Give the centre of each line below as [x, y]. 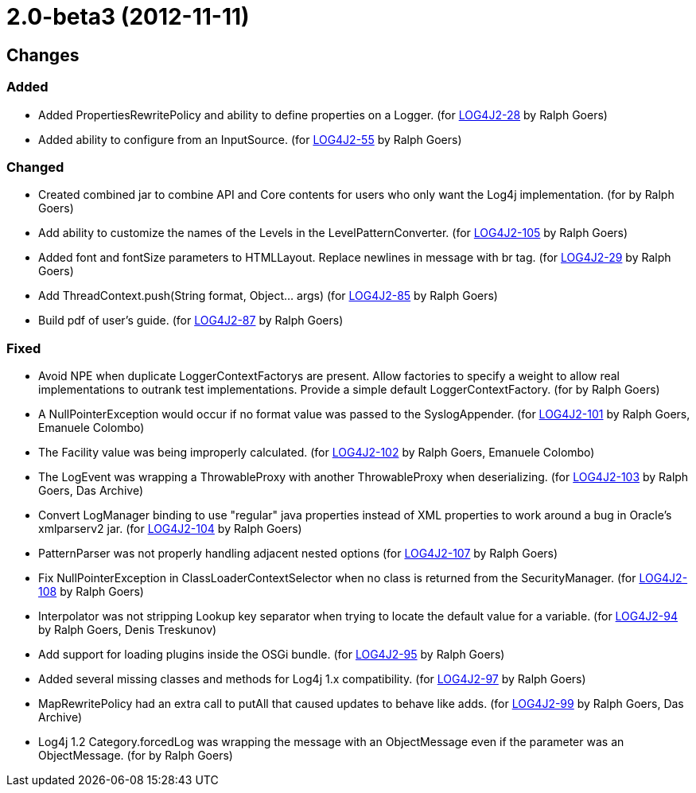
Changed [35, 167]
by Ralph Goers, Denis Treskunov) [128, 630]
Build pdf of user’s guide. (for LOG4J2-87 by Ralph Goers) [191, 321]
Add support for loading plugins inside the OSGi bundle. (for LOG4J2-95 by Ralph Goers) [272, 655]
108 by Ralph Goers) [91, 592]
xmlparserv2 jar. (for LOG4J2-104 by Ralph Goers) [170, 529]
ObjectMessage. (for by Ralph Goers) [136, 756]
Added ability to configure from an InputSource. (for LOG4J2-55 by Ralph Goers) [250, 139]
